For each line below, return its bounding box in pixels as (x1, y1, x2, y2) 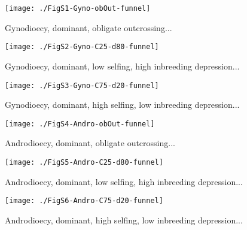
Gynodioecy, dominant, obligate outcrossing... (5, 21, 172, 34)
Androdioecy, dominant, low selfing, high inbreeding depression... (5, 175, 243, 187)
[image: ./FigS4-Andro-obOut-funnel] (5, 119, 155, 128)
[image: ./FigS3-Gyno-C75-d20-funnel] (5, 81, 159, 90)
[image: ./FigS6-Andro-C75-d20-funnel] (5, 196, 163, 205)
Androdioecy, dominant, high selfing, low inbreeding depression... (5, 213, 243, 226)
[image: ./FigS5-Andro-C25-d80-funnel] (5, 158, 163, 167)
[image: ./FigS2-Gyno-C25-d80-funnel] (5, 43, 159, 52)
